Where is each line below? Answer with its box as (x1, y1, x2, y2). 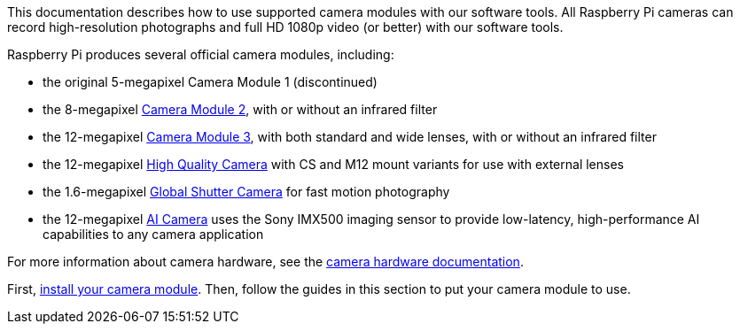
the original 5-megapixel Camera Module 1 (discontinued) (43, 74, 378, 89)
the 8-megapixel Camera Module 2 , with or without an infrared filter (43, 102, 438, 117)
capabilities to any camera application (43, 227, 264, 242)
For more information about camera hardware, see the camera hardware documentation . (7, 254, 524, 269)
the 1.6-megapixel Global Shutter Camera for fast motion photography (43, 184, 450, 199)
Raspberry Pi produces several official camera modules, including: (7, 47, 394, 62)
